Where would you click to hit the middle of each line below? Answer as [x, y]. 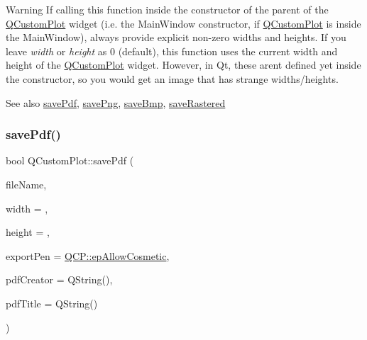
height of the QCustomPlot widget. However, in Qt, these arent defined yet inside [183, 65]
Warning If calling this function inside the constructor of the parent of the [167, 9]
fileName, [26, 184]
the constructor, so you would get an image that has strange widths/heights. [172, 78]
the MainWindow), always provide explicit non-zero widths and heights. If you [176, 37]
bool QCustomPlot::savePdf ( [70, 160]
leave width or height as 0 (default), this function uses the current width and [172, 51]
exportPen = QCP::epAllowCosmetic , [88, 255]
